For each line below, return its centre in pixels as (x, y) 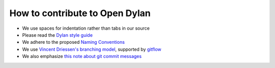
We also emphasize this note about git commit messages (82, 56)
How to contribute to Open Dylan (80, 13)
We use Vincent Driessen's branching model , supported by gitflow (92, 49)
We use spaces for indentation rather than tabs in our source (86, 28)
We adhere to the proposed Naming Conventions (73, 42)
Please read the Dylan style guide (57, 35)
